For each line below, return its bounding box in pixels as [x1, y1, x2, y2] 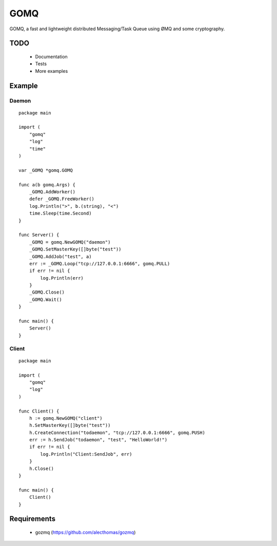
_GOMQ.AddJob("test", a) [29, 254, 92, 259]
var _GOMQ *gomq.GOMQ [18, 167, 73, 173]
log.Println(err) [40, 275, 84, 281]
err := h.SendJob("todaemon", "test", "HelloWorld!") [29, 437, 168, 443]
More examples [35, 68, 68, 74]
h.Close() [29, 465, 54, 472]
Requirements [9, 515, 56, 523]
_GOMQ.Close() [29, 289, 65, 295]
